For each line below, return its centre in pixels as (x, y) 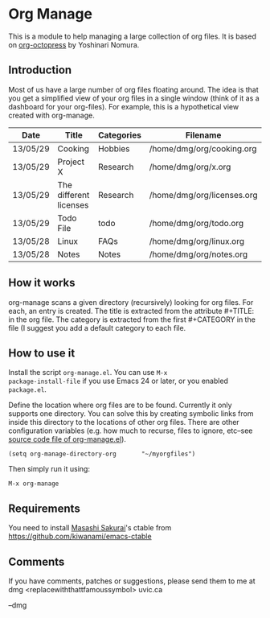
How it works (42, 283)
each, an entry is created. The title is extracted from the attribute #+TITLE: (131, 311)
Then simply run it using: (49, 469)
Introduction (40, 70)
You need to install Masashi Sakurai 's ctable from (90, 528)
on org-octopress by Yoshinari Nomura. (74, 44)
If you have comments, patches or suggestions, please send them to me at (132, 581)
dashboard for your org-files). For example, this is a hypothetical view (124, 106)
